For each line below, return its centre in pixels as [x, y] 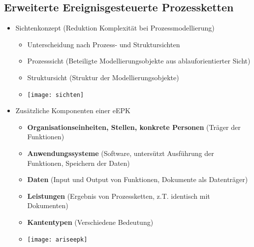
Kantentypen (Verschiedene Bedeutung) [90, 222]
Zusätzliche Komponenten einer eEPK [73, 110]
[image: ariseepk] [57, 239]
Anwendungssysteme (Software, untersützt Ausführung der [121, 153]
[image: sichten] [56, 95]
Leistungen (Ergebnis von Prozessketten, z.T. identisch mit [119, 196]
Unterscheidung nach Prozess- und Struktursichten [104, 44]
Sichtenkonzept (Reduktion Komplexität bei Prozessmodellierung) [115, 28]
